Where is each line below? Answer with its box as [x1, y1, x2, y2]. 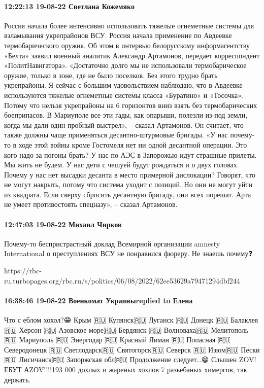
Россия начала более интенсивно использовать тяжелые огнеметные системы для [4, 20, 254, 30]
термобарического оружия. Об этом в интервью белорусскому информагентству [4, 40, 250, 50]
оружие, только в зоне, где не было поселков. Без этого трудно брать [4, 69, 218, 80]
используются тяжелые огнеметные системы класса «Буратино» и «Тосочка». [4, 89, 243, 100]
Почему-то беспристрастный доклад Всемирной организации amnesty [4, 238, 220, 249]
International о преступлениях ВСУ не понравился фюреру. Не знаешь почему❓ [4, 248, 253, 259]
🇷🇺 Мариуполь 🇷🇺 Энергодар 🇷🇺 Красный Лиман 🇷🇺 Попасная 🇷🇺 [4, 334, 230, 345]
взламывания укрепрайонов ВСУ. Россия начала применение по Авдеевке [4, 30, 232, 41]
